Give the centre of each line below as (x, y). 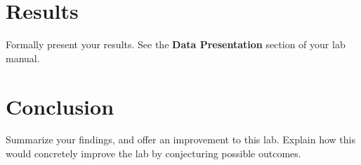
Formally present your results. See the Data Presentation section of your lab (176, 44)
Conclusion (60, 106)
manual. (23, 58)
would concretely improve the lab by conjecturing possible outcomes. (153, 153)
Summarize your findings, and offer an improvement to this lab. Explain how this (181, 139)
